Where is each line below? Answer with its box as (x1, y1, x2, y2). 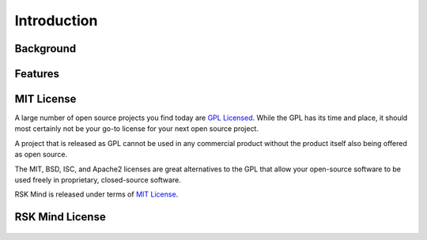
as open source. (14, 150, 67, 159)
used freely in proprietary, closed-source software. (14, 175, 181, 185)
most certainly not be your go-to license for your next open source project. (14, 124, 259, 133)
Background (14, 42, 77, 55)
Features (14, 67, 59, 81)
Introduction (14, 12, 98, 29)
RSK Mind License (14, 210, 106, 224)
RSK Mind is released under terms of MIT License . (14, 189, 179, 199)
